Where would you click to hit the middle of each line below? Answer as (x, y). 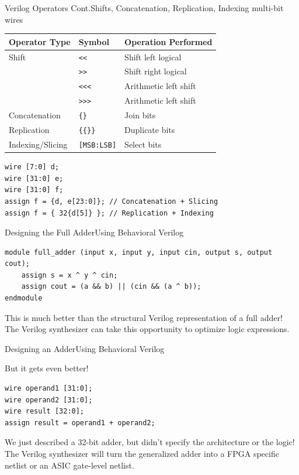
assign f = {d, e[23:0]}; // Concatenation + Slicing (112, 201)
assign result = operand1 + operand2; (80, 423)
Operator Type (40, 41)
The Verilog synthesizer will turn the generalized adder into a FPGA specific (142, 453)
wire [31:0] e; (34, 178)
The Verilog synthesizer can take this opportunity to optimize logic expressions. (147, 329)
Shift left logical (153, 57)
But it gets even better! (47, 368)
